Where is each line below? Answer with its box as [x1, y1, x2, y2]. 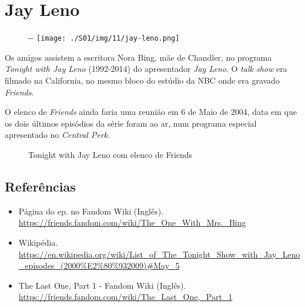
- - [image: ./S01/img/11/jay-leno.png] [28, 31, 180, 44]
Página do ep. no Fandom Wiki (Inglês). [18, 204, 164, 217]
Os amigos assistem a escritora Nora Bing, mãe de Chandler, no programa [5, 51, 272, 63]
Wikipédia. [18, 236, 58, 248]
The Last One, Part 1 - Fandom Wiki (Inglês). [18, 279, 186, 291]
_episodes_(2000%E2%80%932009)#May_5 [18, 259, 180, 272]
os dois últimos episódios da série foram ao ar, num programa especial [5, 117, 257, 129]
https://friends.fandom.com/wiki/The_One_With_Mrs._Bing [18, 216, 246, 229]
